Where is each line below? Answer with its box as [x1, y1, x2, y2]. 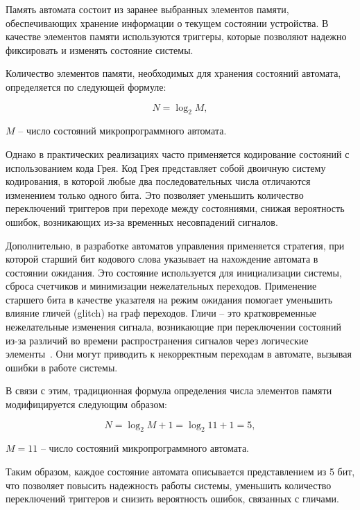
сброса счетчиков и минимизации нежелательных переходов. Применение [6, 279, 317, 293]
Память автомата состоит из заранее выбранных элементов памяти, [6, 2, 289, 16]
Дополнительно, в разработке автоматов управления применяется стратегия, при [6, 238, 345, 252]
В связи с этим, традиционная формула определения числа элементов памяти [6, 383, 332, 398]
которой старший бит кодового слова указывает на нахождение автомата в [6, 252, 318, 266]
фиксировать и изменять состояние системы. [6, 42, 194, 57]
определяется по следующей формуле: [6, 79, 166, 94]
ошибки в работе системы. [6, 360, 118, 374]
